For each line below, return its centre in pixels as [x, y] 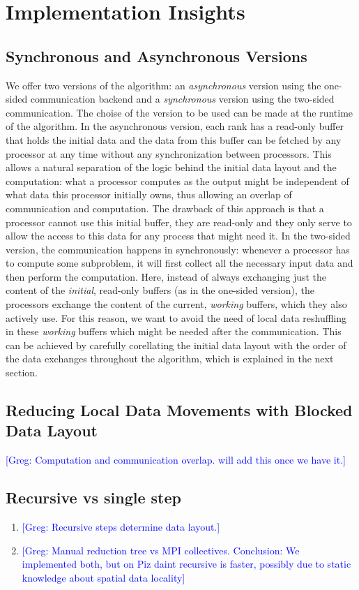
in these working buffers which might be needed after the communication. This [174, 331]
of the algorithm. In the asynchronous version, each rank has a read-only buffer [175, 126]
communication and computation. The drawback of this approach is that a [165, 208]
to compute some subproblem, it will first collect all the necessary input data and [179, 263]
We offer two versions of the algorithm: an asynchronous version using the [163, 85]
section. [22, 373]
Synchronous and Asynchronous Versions [156, 56]
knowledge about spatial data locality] [104, 577]
